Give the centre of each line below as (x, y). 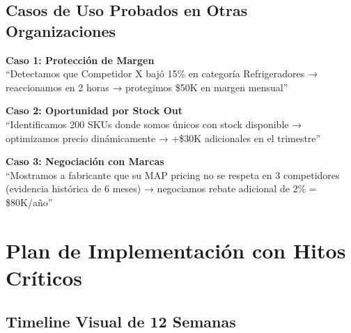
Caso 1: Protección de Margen (80, 60)
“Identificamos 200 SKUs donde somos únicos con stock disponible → (154, 124)
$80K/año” (29, 202)
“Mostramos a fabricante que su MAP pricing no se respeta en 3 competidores (173, 175)
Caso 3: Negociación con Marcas (85, 161)
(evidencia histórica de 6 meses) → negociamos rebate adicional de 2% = (161, 188)
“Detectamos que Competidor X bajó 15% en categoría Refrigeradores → (162, 73)
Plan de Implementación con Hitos (176, 250)
